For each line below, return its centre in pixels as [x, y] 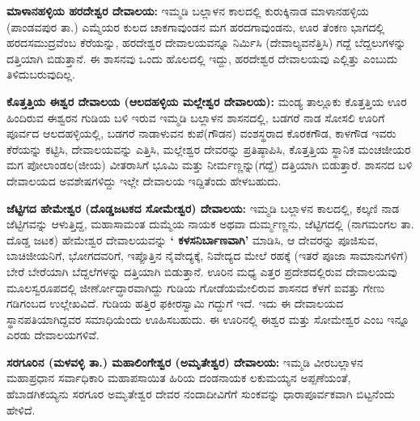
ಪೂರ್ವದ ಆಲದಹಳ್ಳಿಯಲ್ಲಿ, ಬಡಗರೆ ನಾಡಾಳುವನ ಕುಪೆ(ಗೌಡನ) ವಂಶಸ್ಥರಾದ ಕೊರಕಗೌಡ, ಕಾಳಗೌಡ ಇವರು [202, 133]
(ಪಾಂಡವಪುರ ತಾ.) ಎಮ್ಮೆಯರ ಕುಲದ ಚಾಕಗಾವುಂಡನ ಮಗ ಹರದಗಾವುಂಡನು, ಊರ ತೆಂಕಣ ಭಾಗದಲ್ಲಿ [196, 26]
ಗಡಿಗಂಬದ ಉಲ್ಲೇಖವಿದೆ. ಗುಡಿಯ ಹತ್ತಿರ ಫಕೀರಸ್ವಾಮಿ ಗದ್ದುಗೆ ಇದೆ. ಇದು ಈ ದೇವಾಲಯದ [175, 303]
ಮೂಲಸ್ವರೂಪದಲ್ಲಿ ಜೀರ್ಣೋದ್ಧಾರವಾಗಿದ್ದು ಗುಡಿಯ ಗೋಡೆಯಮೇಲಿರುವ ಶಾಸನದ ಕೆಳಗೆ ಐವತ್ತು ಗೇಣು [196, 287]
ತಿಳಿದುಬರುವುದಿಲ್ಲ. [41, 74]
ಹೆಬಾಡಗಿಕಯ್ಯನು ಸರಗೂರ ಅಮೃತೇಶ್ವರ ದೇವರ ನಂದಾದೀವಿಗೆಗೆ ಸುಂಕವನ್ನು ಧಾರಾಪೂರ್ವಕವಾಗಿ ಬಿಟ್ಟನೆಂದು [201, 394]
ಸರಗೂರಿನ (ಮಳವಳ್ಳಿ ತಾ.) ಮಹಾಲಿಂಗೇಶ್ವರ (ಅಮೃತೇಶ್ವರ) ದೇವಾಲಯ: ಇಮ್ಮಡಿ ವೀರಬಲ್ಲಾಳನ [185, 361]
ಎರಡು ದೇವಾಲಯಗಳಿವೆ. [53, 335]
